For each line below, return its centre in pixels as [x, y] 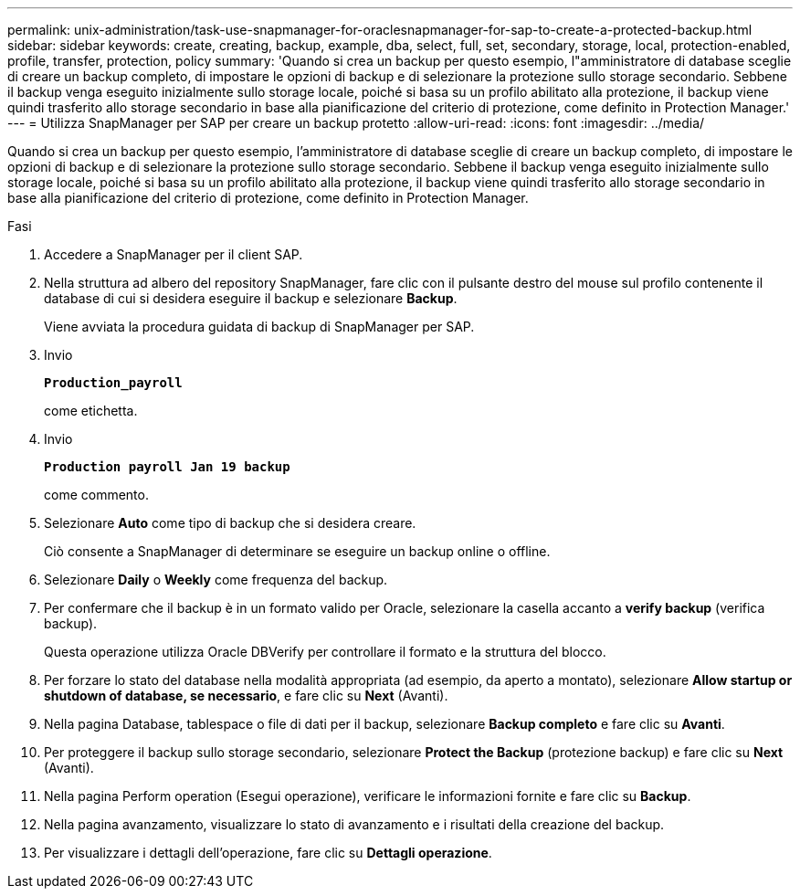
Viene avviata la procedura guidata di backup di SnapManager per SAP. [259, 327]
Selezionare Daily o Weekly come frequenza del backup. [216, 580]
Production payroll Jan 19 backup [167, 467]
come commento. [96, 495]
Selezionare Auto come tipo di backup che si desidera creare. [230, 523]
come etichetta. [91, 411]
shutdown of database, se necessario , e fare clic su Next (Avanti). [246, 696]
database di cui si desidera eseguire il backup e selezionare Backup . [251, 298]
